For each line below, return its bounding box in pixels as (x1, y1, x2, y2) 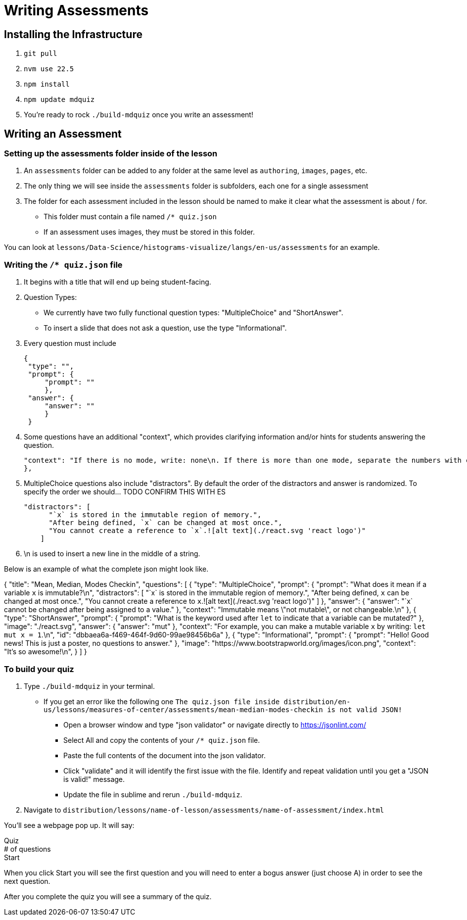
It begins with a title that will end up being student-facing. (24, 278, 211, 287)
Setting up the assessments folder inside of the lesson (4, 148, 218, 159)
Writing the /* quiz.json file (4, 259, 123, 270)
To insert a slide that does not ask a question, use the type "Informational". (44, 324, 287, 333)
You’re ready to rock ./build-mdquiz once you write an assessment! (24, 110, 253, 119)
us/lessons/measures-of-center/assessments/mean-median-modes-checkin (44, 705, 323, 714)
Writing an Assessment (4, 127, 122, 140)
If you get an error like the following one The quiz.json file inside (44, 697, 280, 706)
